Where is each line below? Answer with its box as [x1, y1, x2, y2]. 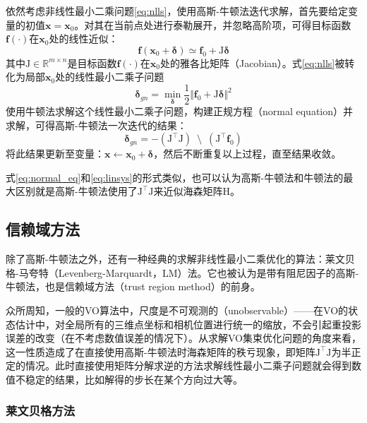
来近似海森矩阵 [153, 184, 223, 198]
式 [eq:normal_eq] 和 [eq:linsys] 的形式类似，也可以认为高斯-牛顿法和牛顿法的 [6, 169, 344, 184]
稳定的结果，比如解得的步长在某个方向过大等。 [25, 371, 243, 386]
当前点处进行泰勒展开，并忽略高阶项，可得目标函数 [114, 17, 351, 32]
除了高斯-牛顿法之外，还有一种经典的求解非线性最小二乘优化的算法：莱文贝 [6, 251, 355, 266]
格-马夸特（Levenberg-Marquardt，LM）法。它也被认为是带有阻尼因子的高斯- [6, 265, 359, 280]
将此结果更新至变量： [6, 146, 104, 161]
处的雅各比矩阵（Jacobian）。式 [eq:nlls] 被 [160, 55, 345, 70]
